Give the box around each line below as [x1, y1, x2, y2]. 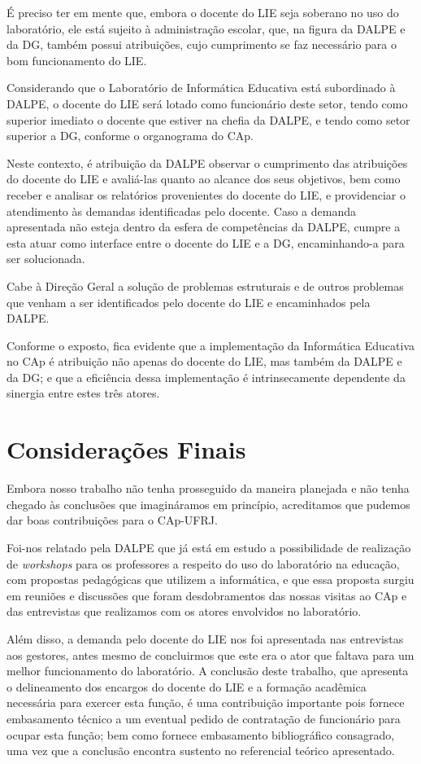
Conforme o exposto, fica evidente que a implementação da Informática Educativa [7, 336, 414, 353]
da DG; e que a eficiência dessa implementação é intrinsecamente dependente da [7, 368, 406, 385]
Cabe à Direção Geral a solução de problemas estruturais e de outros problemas [7, 277, 404, 294]
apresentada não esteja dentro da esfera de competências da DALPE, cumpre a [7, 218, 401, 235]
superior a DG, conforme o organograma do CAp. [7, 127, 254, 144]
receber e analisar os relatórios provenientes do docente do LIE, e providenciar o [7, 186, 406, 203]
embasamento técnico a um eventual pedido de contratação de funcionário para [7, 709, 401, 727]
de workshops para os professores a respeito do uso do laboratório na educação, [7, 555, 400, 572]
